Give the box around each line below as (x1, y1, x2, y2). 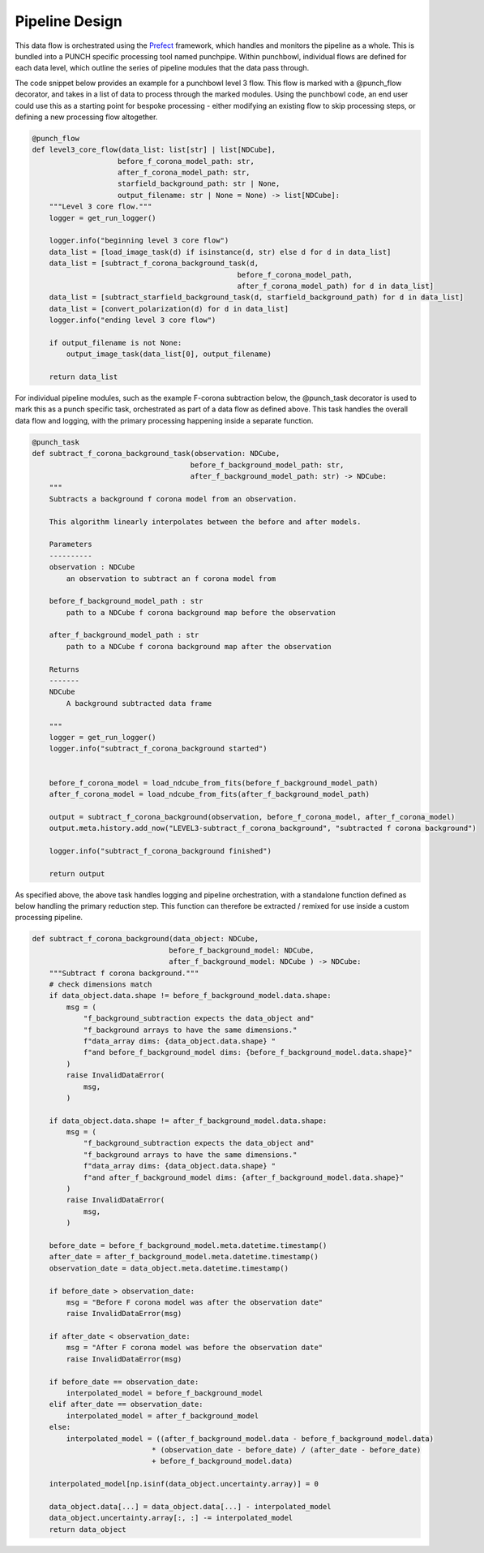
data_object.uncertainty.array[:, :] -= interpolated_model (49, 1513, 293, 1523)
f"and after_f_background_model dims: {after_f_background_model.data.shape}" (83, 1172, 405, 1182)
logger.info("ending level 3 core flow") (49, 316, 216, 325)
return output (49, 869, 105, 878)
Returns (49, 665, 80, 673)
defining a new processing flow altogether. (15, 112, 158, 122)
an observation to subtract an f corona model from (66, 574, 276, 583)
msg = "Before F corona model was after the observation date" (66, 1297, 323, 1306)
